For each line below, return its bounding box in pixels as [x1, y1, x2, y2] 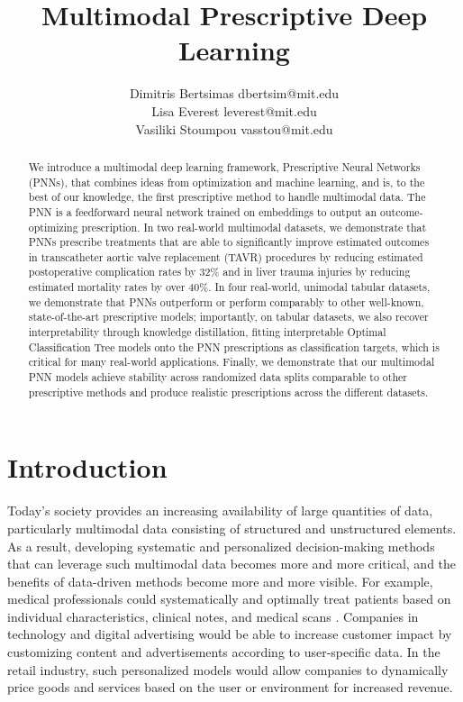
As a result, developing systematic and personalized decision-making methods [7, 536, 435, 555]
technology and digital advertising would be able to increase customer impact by [7, 625, 452, 643]
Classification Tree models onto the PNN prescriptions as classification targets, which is [28, 339, 440, 354]
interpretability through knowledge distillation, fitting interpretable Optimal [28, 324, 386, 340]
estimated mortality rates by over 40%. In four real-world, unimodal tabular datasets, [28, 279, 431, 295]
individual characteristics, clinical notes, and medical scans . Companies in [7, 606, 419, 625]
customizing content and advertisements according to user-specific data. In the [7, 643, 440, 661]
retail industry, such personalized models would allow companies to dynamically [7, 660, 449, 679]
